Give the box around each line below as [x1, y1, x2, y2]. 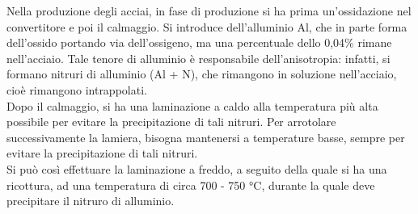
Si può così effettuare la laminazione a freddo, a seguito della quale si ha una [6, 160, 387, 177]
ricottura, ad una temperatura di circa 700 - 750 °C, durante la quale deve [6, 176, 375, 193]
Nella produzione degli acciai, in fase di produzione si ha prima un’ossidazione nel [6, 2, 412, 19]
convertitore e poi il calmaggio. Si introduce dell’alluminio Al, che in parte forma [6, 18, 407, 35]
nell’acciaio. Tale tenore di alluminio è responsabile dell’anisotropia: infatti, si [6, 49, 391, 66]
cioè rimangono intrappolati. [6, 81, 147, 98]
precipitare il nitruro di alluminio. [6, 192, 175, 209]
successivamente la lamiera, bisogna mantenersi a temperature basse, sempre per [6, 128, 405, 145]
